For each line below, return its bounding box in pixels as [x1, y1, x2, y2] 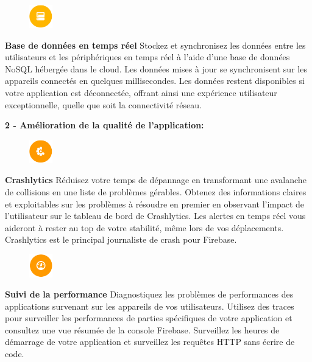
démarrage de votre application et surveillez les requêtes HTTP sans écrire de [5, 335, 295, 348]
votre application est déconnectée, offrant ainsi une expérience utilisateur [5, 86, 277, 99]
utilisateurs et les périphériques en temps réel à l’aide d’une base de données [5, 50, 290, 63]
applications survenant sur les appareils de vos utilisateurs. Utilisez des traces [5, 299, 294, 312]
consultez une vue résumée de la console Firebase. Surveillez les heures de [5, 323, 280, 336]
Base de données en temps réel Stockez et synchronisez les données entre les [5, 38, 306, 51]
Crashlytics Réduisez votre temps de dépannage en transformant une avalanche [5, 173, 307, 186]
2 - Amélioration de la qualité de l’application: [5, 119, 204, 131]
